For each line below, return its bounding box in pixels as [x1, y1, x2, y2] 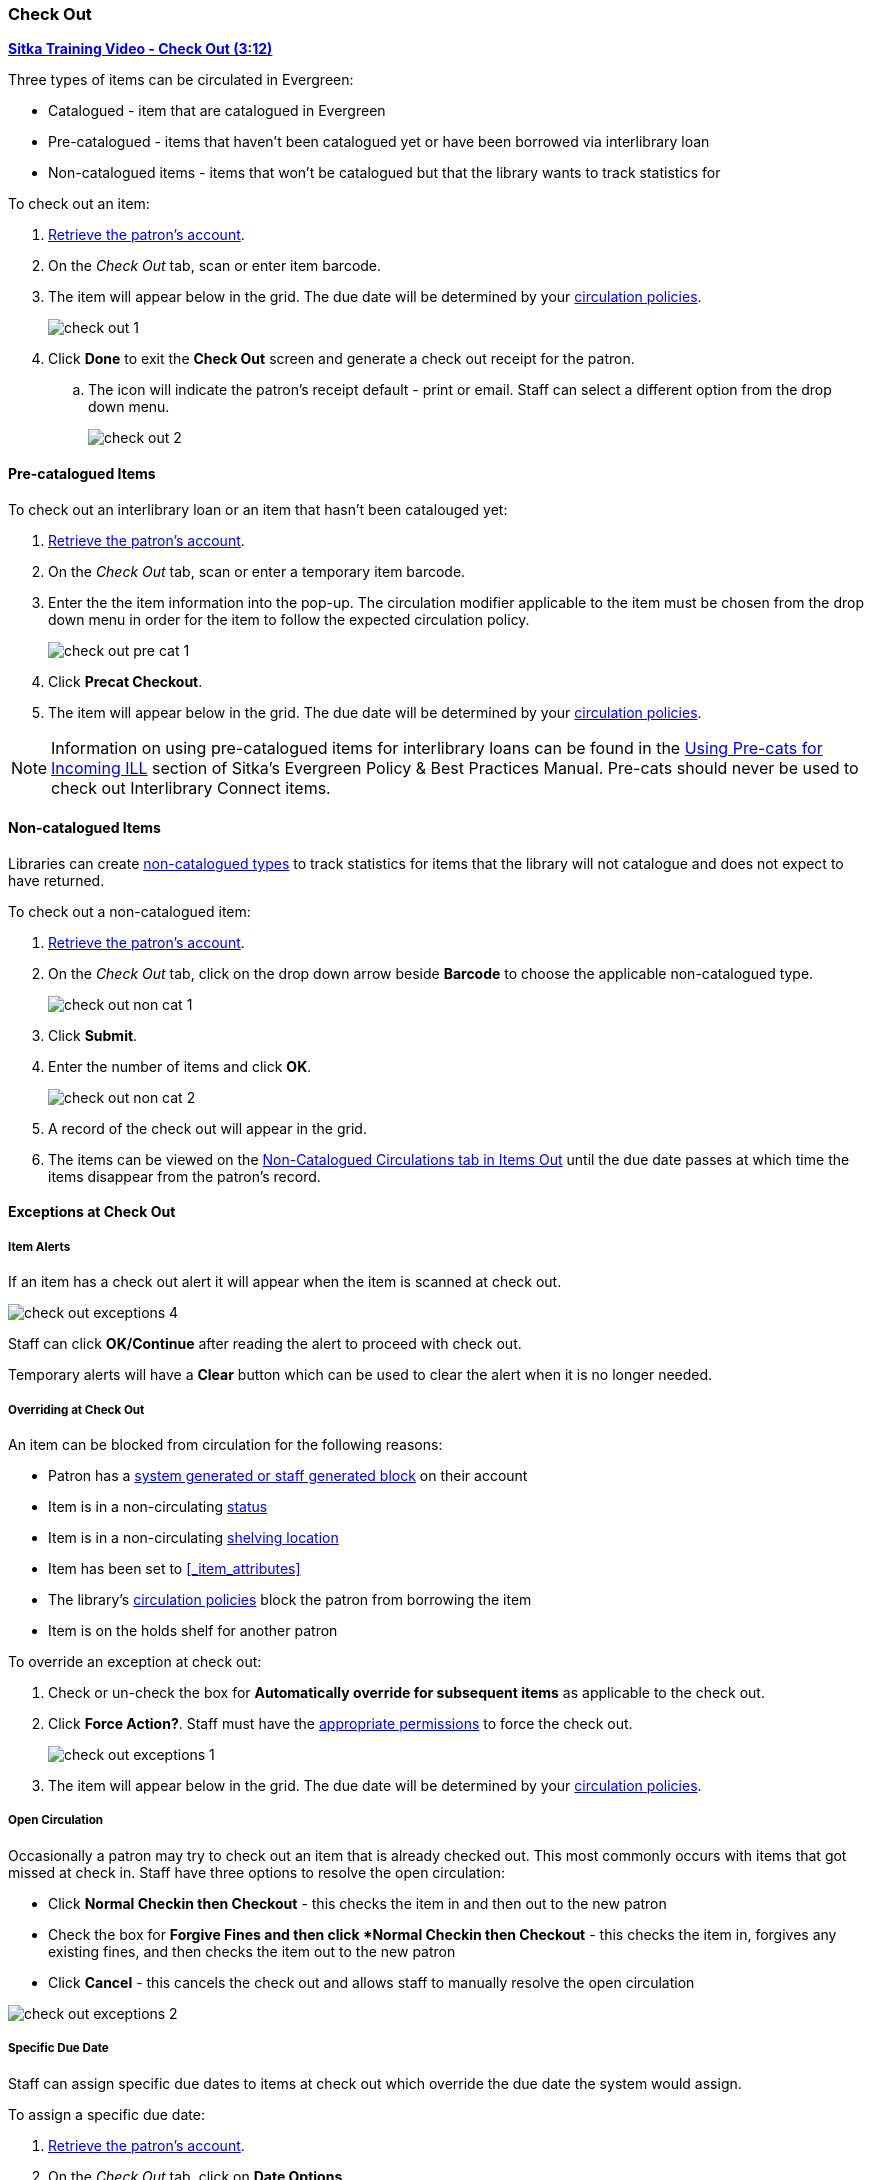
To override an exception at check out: [8, 1652, 262, 1670]
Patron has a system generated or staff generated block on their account [48, 1466, 528, 1484]
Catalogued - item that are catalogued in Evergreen [48, 102, 386, 120]
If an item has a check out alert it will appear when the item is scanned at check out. [8, 1273, 562, 1291]
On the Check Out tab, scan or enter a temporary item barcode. [48, 562, 466, 580]
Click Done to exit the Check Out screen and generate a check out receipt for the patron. [48, 350, 635, 368]
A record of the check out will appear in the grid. [48, 1119, 367, 1137]
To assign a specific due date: [8, 2105, 205, 2123]
